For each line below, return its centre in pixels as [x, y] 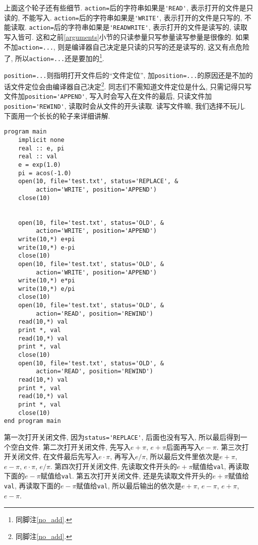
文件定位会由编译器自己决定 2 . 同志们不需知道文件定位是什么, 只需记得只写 [131, 86]
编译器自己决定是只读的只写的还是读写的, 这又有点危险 [161, 46]
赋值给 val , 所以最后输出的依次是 [129, 486]
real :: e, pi [41, 148]
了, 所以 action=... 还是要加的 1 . [54, 57]
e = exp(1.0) [39, 165]
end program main [32, 421]
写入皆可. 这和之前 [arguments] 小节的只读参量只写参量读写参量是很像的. [119, 36]
